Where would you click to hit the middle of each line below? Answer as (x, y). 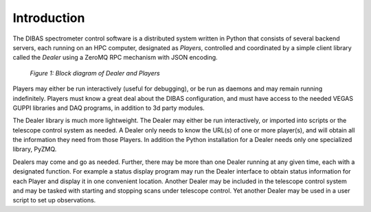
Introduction (49, 18)
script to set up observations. (54, 200)
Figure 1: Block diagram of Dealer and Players (95, 73)
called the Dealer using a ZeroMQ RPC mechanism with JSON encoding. (115, 58)
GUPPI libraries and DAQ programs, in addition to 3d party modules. (109, 108)
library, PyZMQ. (35, 149)
